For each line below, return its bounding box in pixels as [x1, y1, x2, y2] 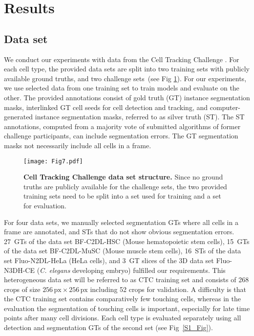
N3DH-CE [4, 265, 35, 275]
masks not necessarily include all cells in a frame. [4, 140, 151, 150]
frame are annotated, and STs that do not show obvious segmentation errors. [4, 226, 234, 237]
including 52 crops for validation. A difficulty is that [90, 284, 246, 294]
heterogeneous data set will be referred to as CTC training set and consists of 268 [4, 274, 249, 285]
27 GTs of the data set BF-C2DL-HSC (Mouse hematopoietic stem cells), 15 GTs [4, 236, 250, 246]
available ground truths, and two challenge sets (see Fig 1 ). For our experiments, [4, 73, 247, 83]
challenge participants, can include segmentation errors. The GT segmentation [4, 131, 238, 141]
